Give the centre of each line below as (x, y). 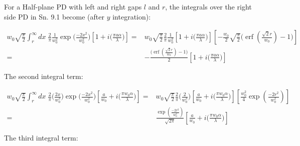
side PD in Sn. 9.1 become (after (54, 16)
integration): (132, 16)
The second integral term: (44, 76)
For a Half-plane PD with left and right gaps (73, 6)
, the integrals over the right (208, 6)
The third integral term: (41, 137)
